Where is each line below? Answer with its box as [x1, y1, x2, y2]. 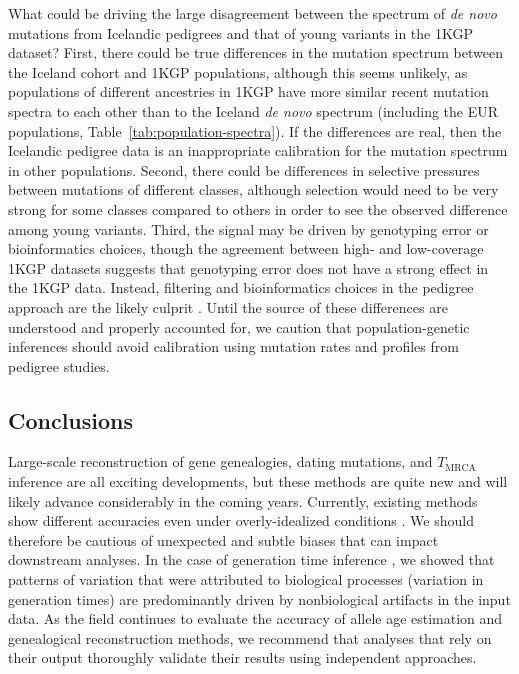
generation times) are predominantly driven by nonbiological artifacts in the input [8, 588, 511, 609]
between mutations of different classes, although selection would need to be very [8, 179, 499, 200]
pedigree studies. [8, 355, 110, 376]
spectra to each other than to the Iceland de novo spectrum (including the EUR [8, 100, 499, 121]
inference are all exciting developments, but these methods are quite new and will [8, 471, 508, 492]
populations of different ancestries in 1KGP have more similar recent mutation [8, 81, 489, 102]
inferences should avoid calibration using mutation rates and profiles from [8, 336, 459, 357]
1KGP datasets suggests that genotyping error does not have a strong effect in [8, 257, 489, 278]
